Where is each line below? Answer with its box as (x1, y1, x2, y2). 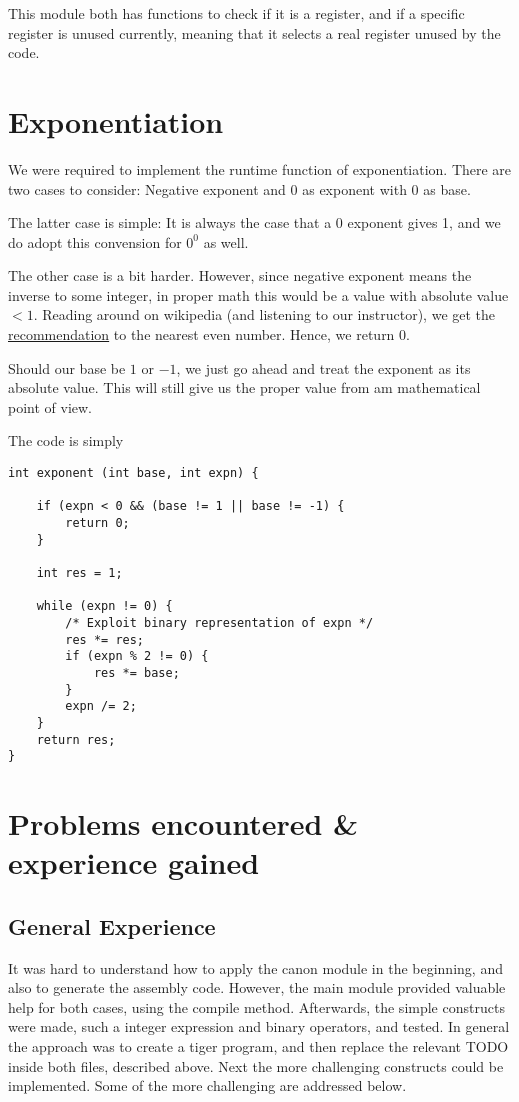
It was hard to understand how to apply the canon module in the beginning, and (8, 957, 503, 978)
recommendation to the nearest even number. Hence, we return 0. (8, 324, 410, 345)
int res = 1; (36, 565, 123, 580)
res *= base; (93, 665, 180, 680)
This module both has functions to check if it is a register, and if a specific (8, 3, 465, 23)
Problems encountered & (8, 803, 359, 844)
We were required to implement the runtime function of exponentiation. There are (8, 158, 512, 179)
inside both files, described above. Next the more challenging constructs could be (8, 1055, 504, 1076)
